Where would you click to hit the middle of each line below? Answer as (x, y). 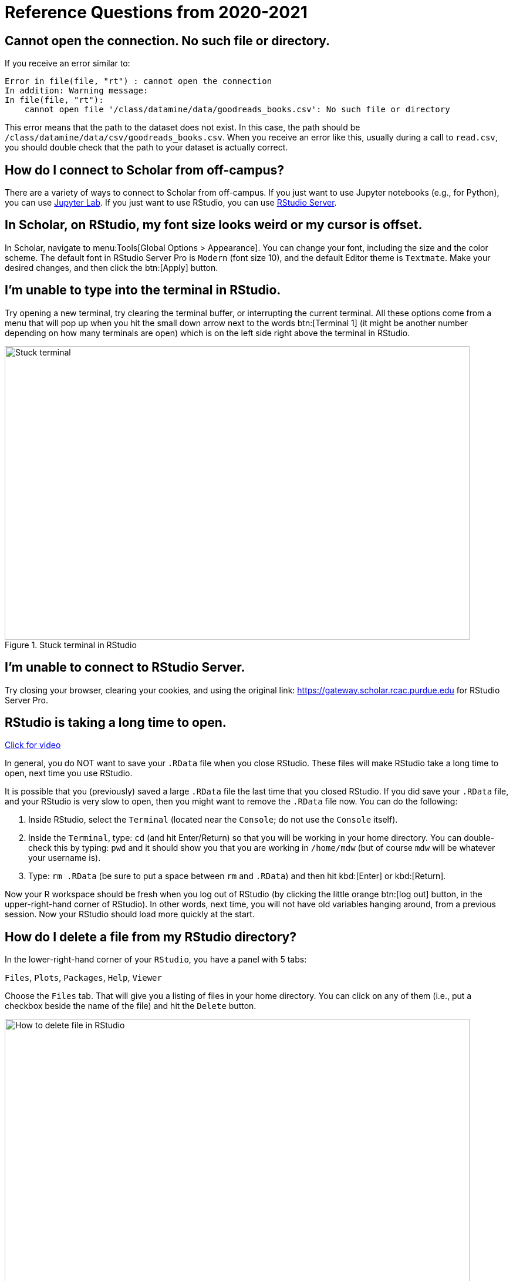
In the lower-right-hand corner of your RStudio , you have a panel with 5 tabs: (156, 960)
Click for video (33, 745)
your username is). (65, 858)
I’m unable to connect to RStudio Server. (125, 668)
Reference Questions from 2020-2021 (156, 12)
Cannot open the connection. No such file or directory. (168, 41)
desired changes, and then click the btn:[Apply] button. (112, 267)
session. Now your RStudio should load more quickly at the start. (130, 914)
